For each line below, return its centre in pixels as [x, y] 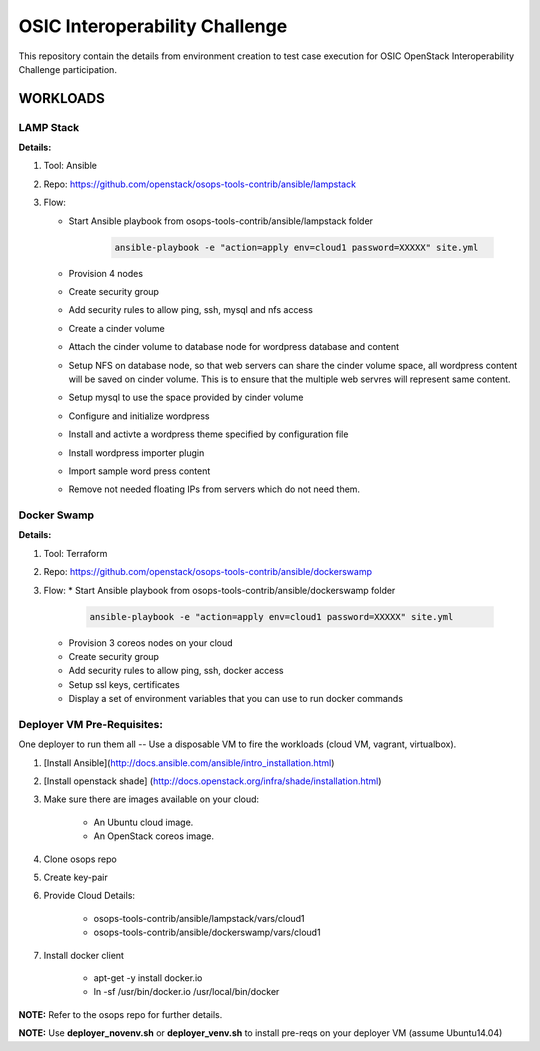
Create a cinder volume [116, 328]
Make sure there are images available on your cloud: [151, 799]
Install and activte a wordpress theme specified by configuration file [208, 434]
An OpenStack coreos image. [154, 836]
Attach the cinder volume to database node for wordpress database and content [234, 347]
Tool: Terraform [75, 553]
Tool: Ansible [70, 166]
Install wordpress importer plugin [136, 452]
